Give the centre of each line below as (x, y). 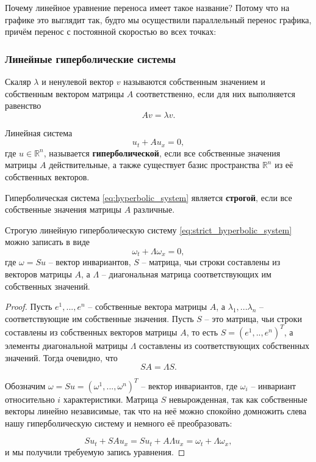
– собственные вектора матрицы (148, 306)
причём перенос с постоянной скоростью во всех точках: (111, 31)
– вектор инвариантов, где (189, 385)
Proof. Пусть (29, 306)
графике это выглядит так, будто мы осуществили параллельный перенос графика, (158, 19)
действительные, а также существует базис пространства (154, 165)
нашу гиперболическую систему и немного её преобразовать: (119, 423)
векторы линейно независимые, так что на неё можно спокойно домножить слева (156, 411)
